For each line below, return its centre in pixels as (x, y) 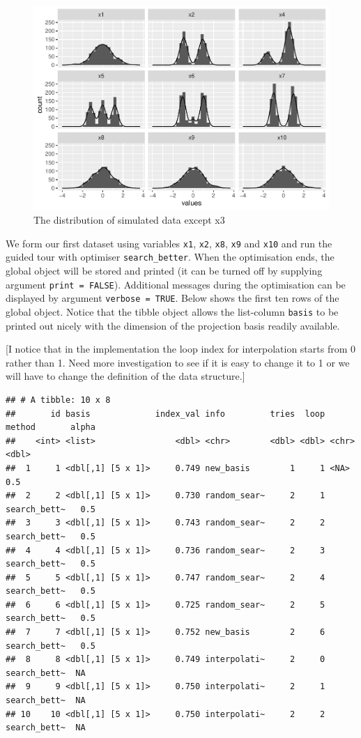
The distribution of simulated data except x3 (129, 220)
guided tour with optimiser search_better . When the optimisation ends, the (170, 257)
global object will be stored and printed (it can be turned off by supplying (164, 271)
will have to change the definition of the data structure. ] (125, 376)
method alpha (51, 428)
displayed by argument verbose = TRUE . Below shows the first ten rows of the (172, 298)
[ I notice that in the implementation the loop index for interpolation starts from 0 (181, 349)
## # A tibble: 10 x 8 (58, 400)
